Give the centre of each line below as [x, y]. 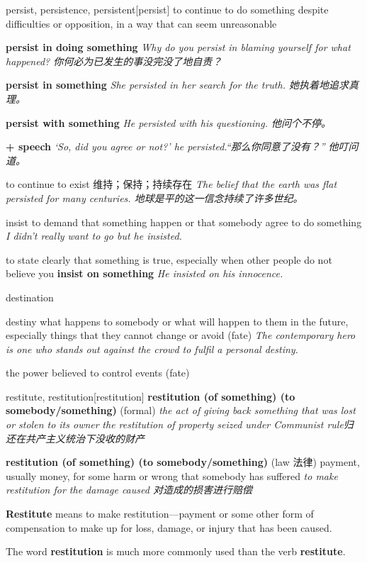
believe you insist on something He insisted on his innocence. [145, 273]
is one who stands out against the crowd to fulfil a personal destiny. [152, 349]
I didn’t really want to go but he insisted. [94, 236]
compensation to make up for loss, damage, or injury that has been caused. [169, 527]
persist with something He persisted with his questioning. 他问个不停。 [168, 122]
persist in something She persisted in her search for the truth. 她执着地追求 [177, 85]
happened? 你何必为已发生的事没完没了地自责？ [114, 61]
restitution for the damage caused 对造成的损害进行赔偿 [129, 490]
